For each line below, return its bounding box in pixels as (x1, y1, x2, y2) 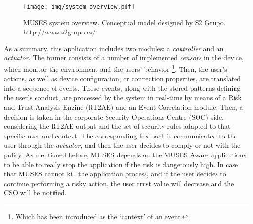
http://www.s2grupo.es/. (23, 27, 98, 37)
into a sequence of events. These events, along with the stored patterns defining (4, 83, 241, 93)
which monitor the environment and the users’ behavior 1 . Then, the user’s (4, 63, 227, 74)
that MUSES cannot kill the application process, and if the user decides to (4, 169, 226, 179)
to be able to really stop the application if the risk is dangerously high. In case (4, 159, 238, 169)
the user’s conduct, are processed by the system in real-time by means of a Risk (4, 92, 242, 103)
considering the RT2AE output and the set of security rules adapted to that (4, 121, 231, 131)
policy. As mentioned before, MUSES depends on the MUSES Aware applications (4, 150, 247, 160)
